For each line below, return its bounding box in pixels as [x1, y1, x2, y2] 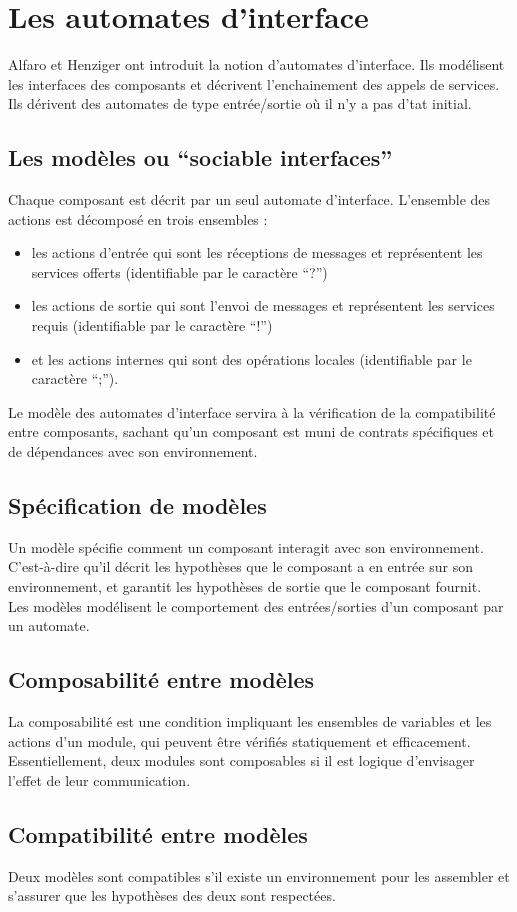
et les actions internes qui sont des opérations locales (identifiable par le [31, 348, 472, 369]
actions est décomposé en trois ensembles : [8, 208, 268, 229]
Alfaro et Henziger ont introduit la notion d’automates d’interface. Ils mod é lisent [8, 54, 505, 75]
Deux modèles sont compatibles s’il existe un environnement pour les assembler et [8, 865, 510, 886]
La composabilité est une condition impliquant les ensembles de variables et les [8, 711, 492, 732]
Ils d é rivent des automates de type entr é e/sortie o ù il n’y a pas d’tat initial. [8, 93, 472, 114]
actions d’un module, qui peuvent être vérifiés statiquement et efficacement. [8, 730, 471, 751]
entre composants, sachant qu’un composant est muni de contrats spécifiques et [8, 421, 494, 442]
